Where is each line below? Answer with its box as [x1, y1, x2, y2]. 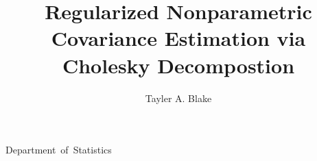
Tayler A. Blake [145, 90, 212, 105]
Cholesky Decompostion [62, 51, 295, 79]
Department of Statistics [5, 143, 112, 157]
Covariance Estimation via [51, 24, 306, 52]
